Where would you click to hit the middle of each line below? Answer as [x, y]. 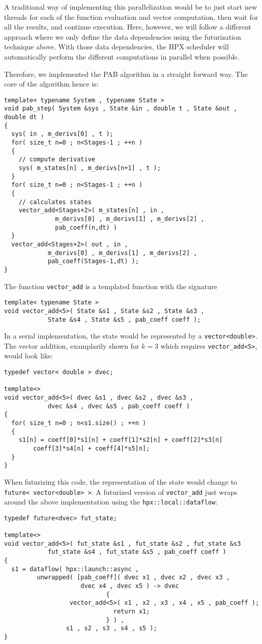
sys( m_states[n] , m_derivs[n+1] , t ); [90, 168]
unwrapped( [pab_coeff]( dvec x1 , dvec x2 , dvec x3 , [133, 578]
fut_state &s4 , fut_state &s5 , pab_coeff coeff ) [137, 552]
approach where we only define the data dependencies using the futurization [123, 36]
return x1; [132, 612]
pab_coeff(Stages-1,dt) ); [93, 261]
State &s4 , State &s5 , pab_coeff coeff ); [124, 319]
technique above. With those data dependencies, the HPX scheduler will [117, 47]
